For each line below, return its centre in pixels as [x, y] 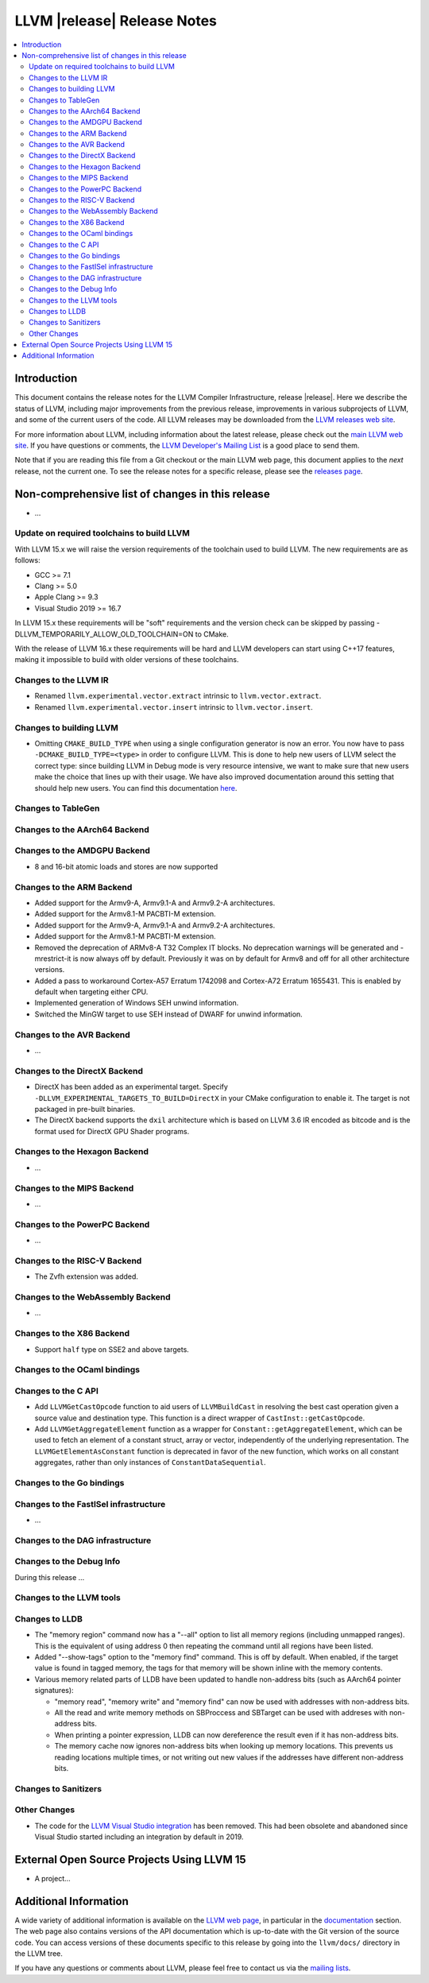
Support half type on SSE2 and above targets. [112, 1349]
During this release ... [50, 1577]
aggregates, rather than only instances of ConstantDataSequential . [150, 1462]
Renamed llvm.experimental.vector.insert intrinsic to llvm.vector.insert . [174, 707]
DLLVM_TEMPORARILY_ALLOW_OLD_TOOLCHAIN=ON [104, 634]
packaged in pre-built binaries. [85, 1109]
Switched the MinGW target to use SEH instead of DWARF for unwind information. [169, 1014]
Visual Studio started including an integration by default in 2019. [139, 1837]
